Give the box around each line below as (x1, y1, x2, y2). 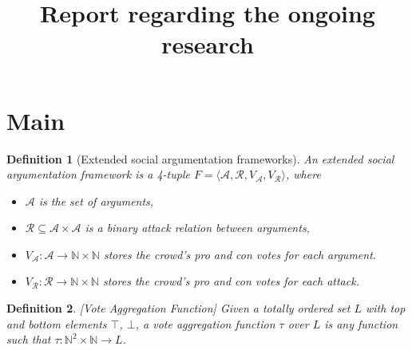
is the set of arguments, (38, 192, 154, 209)
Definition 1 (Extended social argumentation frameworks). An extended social (6, 150, 394, 167)
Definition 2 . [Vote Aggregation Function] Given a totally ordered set (6, 300, 351, 317)
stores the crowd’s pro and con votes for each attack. (102, 273, 359, 289)
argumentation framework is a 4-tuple (6, 166, 190, 183)
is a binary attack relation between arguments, (85, 219, 310, 236)
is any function (324, 315, 398, 332)
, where (286, 166, 321, 183)
